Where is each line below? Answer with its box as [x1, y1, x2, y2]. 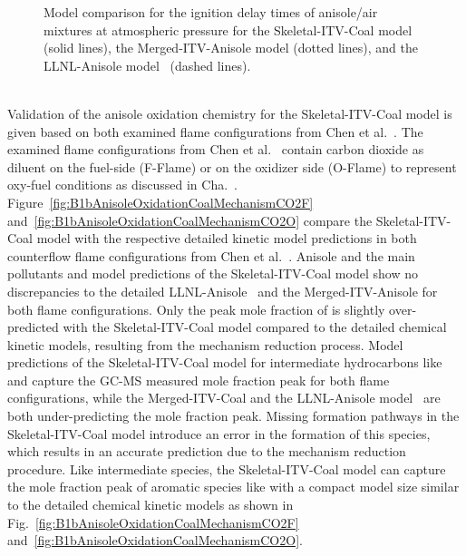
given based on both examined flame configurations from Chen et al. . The [7, 122, 423, 141]
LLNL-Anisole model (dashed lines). [44, 55, 251, 74]
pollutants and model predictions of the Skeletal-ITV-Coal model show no [7, 264, 418, 283]
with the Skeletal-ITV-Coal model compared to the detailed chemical [63, 317, 447, 337]
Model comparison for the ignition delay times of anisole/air [44, 3, 378, 21]
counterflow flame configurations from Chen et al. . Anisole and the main [7, 246, 415, 265]
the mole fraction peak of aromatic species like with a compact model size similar [7, 477, 460, 496]
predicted [7, 317, 59, 337]
